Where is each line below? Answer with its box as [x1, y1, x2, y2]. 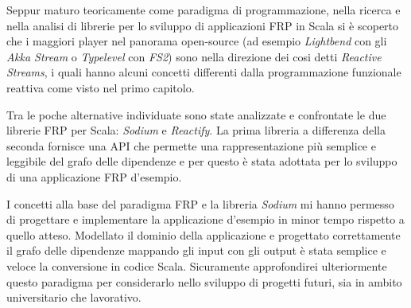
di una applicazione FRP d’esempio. [6, 168, 182, 185]
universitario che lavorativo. [6, 289, 142, 306]
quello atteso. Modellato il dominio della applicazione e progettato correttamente [6, 226, 401, 243]
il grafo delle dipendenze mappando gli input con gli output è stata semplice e [6, 242, 386, 259]
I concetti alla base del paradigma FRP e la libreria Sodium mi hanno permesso [6, 195, 394, 212]
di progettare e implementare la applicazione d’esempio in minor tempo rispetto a [6, 211, 405, 228]
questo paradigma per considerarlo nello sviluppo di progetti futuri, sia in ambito [6, 273, 402, 290]
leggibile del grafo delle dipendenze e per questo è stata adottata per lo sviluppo [6, 153, 397, 170]
